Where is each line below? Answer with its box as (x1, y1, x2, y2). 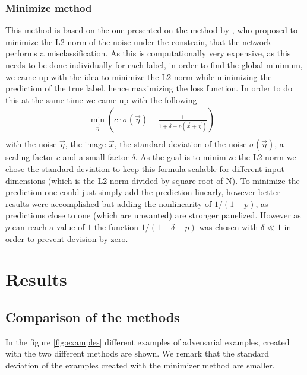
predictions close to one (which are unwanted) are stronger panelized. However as (5, 209, 301, 221)
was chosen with (199, 221, 258, 233)
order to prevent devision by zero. (5, 232, 128, 244)
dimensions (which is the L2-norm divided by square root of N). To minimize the (5, 174, 300, 186)
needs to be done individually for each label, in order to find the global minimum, (5, 59, 303, 71)
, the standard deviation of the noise (114, 138, 247, 150)
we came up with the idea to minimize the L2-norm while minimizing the (5, 70, 272, 82)
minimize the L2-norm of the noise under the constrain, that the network (5, 35, 271, 47)
